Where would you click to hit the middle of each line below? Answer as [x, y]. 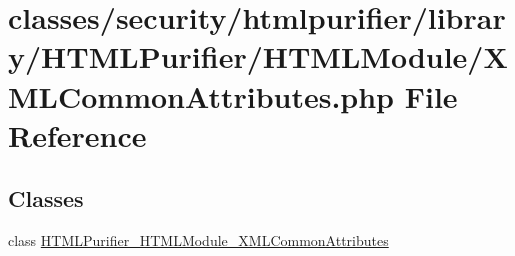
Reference [77, 134]
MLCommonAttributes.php [201, 95]
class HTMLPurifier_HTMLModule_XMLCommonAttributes [198, 240]
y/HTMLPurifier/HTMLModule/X [258, 56]
